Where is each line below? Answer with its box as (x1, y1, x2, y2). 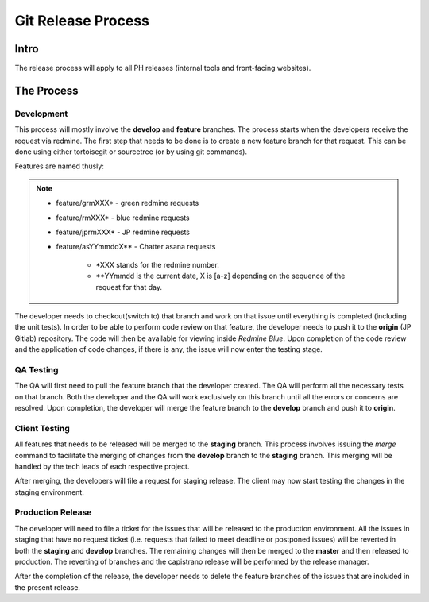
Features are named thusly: (14, 161, 105, 171)
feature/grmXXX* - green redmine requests (56, 199, 199, 208)
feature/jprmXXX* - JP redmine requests (56, 227, 191, 237)
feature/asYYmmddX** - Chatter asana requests (56, 242, 216, 252)
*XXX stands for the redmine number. (95, 260, 220, 269)
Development (14, 108, 68, 119)
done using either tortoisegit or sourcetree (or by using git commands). (14, 147, 248, 156)
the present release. (14, 582, 81, 592)
